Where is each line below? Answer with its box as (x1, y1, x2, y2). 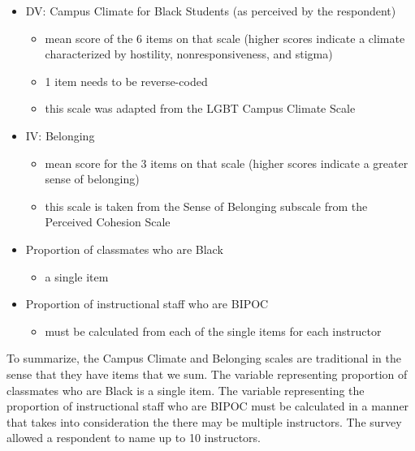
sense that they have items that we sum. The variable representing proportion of (6, 365, 408, 382)
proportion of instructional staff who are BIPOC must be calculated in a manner (6, 397, 409, 414)
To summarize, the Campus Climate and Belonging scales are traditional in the (6, 350, 401, 367)
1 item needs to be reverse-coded (45, 72, 208, 89)
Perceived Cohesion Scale (45, 213, 171, 230)
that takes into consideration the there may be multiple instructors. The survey (6, 413, 402, 430)
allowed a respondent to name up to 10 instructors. (6, 429, 262, 446)
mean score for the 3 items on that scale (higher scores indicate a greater (45, 154, 409, 171)
